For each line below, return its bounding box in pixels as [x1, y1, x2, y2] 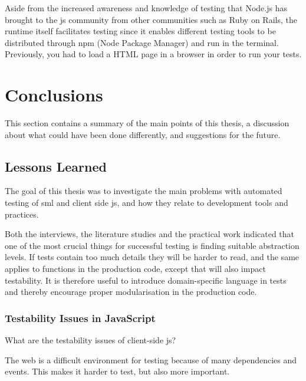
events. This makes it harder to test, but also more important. [5, 365, 230, 377]
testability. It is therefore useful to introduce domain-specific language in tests [5, 274, 287, 286]
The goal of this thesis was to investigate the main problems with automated [5, 185, 282, 197]
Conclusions [5, 83, 103, 107]
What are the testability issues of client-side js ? [5, 334, 176, 346]
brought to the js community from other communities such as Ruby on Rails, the [5, 13, 297, 25]
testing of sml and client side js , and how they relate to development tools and [5, 196, 288, 209]
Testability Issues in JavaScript [5, 310, 156, 325]
